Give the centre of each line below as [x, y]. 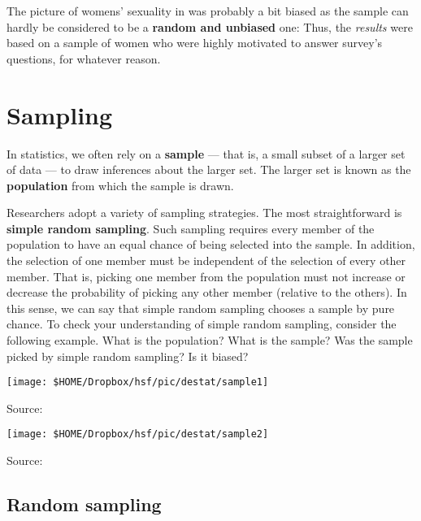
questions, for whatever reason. [84, 58]
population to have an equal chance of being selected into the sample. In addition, [211, 244]
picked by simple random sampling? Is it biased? [128, 356]
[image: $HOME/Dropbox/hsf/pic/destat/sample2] [138, 434]
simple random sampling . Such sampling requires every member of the [191, 228]
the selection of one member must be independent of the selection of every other [206, 260]
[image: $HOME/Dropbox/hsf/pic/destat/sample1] [138, 382]
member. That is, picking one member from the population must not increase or [206, 276]
